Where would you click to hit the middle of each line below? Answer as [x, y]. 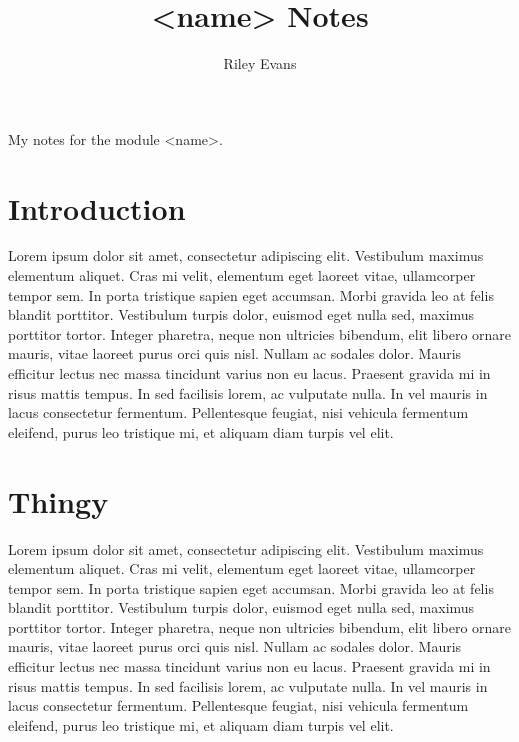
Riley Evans [260, 63]
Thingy [58, 500]
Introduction [97, 207]
